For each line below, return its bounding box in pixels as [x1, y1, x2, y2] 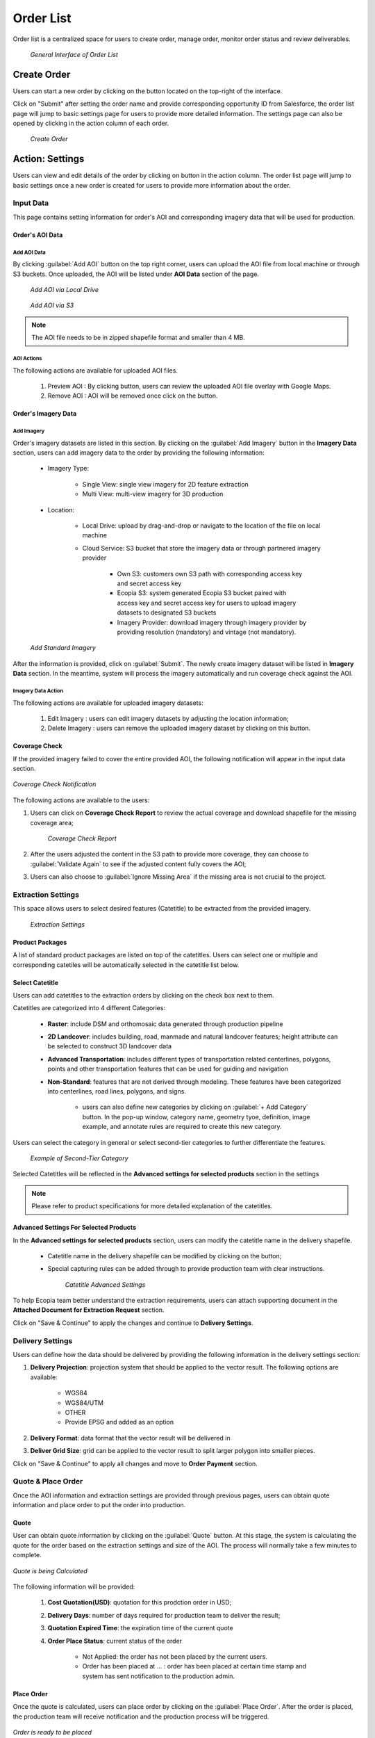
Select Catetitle [12, 978, 59, 986]
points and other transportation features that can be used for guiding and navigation [47, 1064, 288, 1073]
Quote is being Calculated [12, 1566, 87, 1575]
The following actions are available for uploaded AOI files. [12, 366, 178, 375]
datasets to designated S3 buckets [117, 608, 217, 617]
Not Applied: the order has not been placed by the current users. [82, 1652, 267, 1661]
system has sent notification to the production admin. [82, 1672, 235, 1680]
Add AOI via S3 [30, 301, 74, 309]
